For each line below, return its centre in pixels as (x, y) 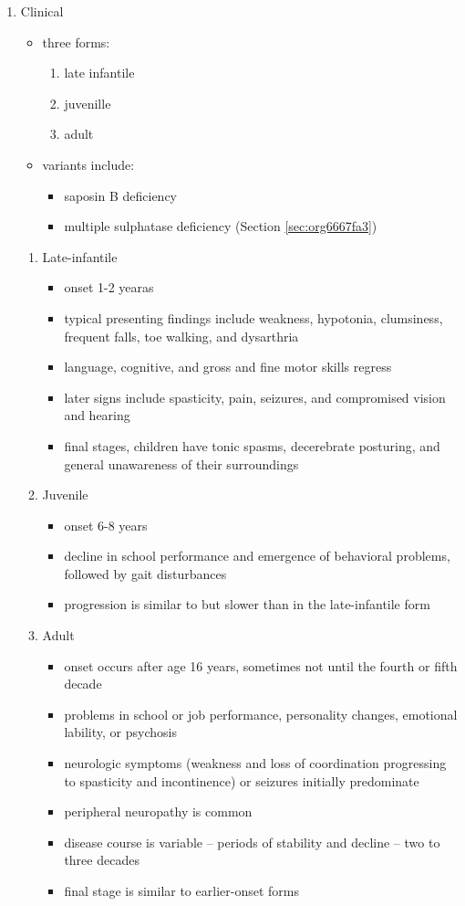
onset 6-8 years (106, 525)
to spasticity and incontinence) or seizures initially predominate (242, 780)
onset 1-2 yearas (109, 287)
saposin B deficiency (121, 195)
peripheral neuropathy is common (158, 811)
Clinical (42, 11)
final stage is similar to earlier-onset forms (181, 890)
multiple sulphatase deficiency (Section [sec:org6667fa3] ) (221, 226)
